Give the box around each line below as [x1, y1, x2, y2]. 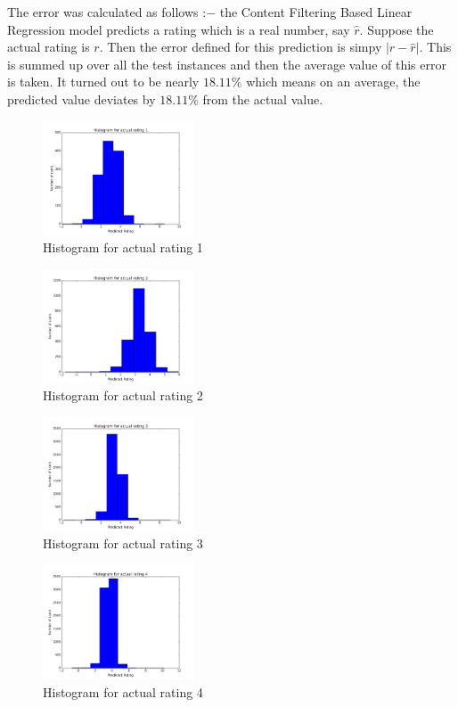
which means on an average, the [246, 72, 421, 91]
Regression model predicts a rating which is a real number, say [7, 20, 350, 38]
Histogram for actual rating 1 [43, 238, 203, 257]
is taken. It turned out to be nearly [7, 72, 200, 91]
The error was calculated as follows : [7, 3, 207, 21]
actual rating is [7, 37, 90, 56]
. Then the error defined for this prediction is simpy [99, 37, 382, 56]
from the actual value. [202, 89, 323, 108]
